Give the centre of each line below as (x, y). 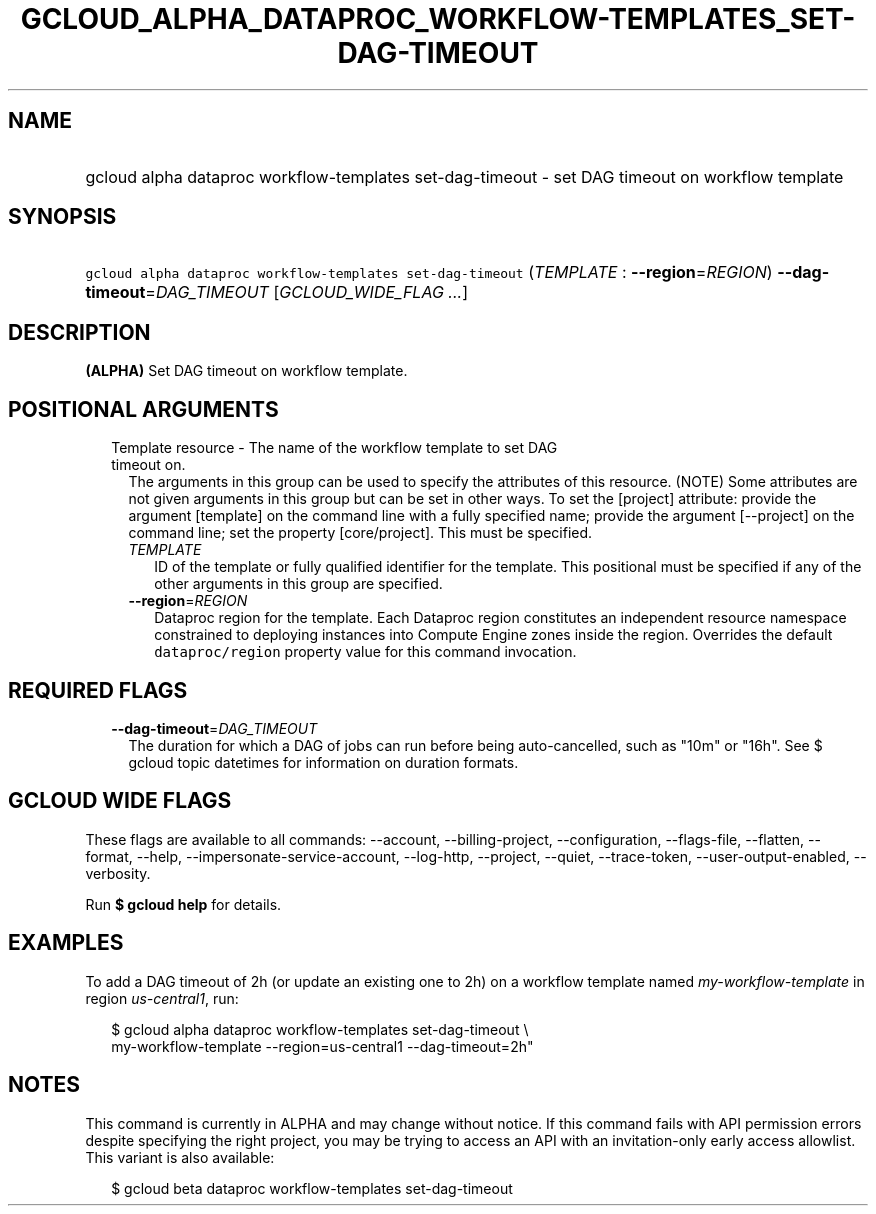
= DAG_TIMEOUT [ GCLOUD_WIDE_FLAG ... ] (306, 292)
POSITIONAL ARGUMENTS (143, 409)
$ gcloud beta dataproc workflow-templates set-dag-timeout (312, 1188)
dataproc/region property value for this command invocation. (365, 652)
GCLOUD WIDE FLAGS (120, 801)
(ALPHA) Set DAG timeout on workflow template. (246, 371)
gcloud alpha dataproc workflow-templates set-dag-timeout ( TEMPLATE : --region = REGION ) (429, 272)
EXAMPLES (66, 943)
